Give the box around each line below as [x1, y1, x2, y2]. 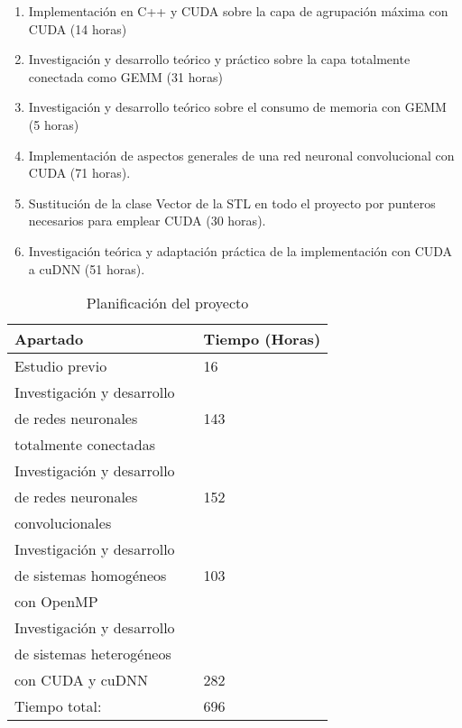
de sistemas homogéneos [14, 565, 167, 586]
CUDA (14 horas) [28, 19, 127, 38]
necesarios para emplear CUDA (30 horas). [28, 211, 266, 230]
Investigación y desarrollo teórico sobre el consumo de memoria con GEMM [28, 97, 447, 116]
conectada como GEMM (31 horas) [28, 67, 223, 86]
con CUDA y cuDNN [14, 669, 148, 691]
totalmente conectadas [14, 434, 156, 456]
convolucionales [14, 512, 112, 534]
